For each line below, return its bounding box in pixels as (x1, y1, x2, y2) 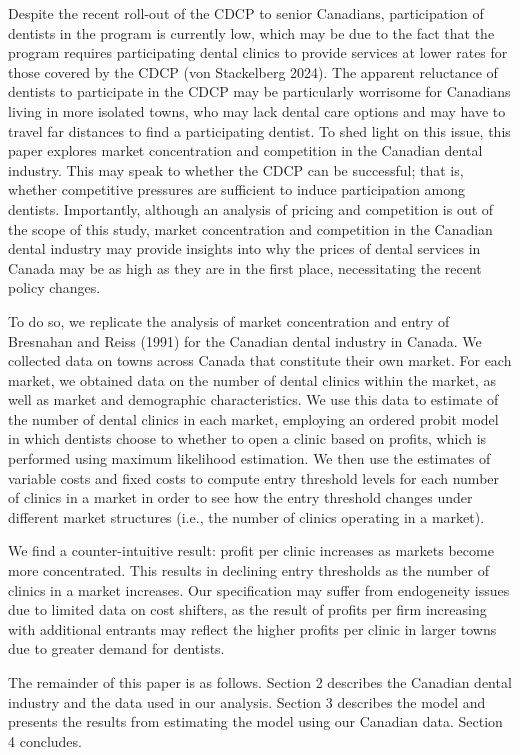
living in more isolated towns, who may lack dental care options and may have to (8, 100, 506, 121)
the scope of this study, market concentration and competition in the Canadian (8, 218, 493, 239)
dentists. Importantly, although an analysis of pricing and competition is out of (8, 198, 494, 219)
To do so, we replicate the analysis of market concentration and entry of (8, 310, 450, 331)
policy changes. (8, 277, 101, 298)
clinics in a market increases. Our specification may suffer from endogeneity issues (8, 579, 510, 600)
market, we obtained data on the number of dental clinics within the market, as (8, 369, 496, 390)
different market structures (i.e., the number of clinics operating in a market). (8, 506, 485, 527)
